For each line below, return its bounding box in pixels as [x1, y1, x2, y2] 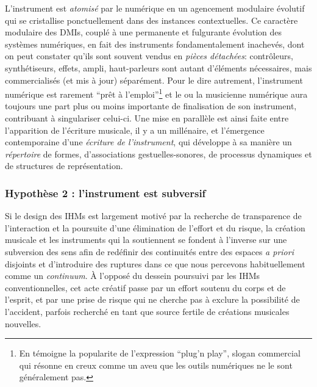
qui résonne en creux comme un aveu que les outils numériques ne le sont [19, 358, 293, 371]
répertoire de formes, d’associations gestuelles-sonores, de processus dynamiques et [5, 147, 312, 160]
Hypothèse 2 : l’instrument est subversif [5, 185, 206, 200]
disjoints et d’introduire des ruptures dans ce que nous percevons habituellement [5, 257, 305, 270]
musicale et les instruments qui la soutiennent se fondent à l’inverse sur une [5, 233, 287, 246]
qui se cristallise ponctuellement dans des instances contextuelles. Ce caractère [5, 13, 298, 26]
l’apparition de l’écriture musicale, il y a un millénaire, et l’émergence [5, 123, 265, 136]
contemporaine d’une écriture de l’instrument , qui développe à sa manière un [5, 136, 292, 148]
